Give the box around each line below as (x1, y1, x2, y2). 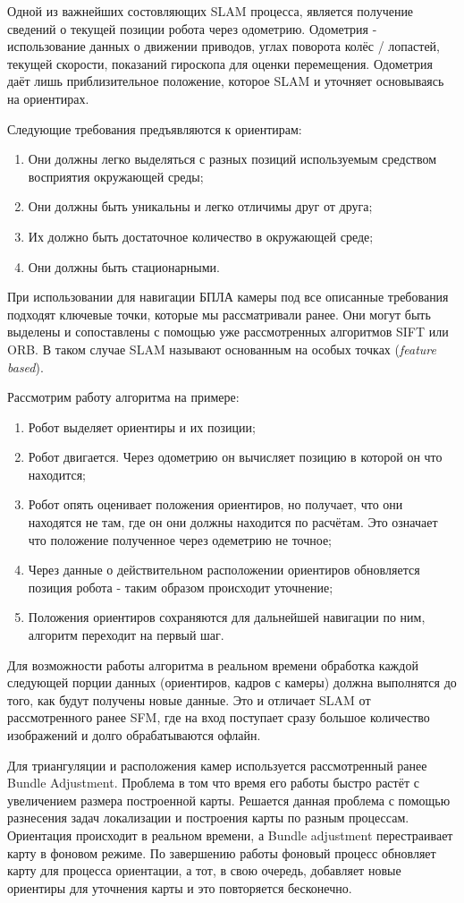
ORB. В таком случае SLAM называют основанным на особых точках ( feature (7, 339, 436, 358)
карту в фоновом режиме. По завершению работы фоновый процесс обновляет (7, 843, 436, 862)
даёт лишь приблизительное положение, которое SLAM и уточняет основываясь (7, 72, 444, 90)
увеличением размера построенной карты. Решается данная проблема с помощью (7, 790, 451, 809)
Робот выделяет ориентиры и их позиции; (28, 417, 256, 436)
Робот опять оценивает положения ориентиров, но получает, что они (28, 495, 403, 514)
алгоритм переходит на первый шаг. (28, 626, 224, 644)
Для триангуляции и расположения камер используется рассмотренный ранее (7, 755, 427, 774)
